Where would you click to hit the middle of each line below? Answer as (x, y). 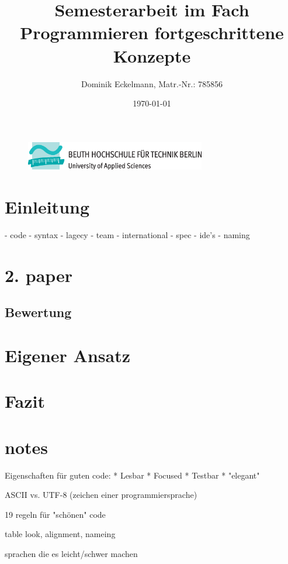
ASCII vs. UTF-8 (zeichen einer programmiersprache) (101, 495)
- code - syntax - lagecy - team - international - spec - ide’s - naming (127, 234)
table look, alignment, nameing (60, 534)
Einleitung (47, 207)
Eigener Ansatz (68, 355)
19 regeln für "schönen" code (55, 514)
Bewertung (38, 312)
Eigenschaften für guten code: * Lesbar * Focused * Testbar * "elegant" (132, 475)
